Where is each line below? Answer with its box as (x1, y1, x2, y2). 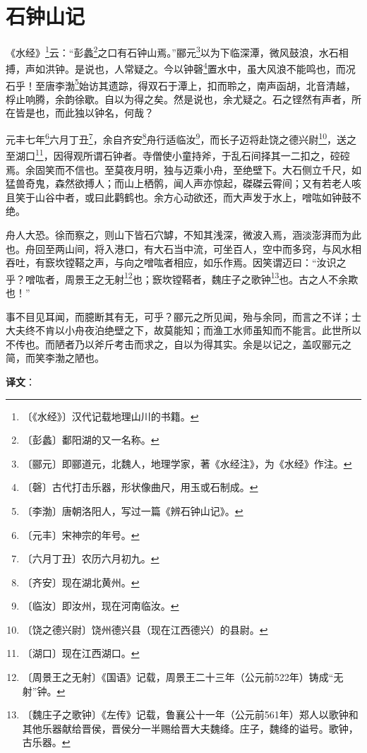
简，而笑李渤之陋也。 (6, 350, 104, 365)
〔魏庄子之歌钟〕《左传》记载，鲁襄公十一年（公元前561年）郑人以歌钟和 (22, 707, 359, 722)
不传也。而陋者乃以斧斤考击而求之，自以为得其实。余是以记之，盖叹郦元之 (6, 336, 351, 351)
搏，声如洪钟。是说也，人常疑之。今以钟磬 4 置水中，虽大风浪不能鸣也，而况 (6, 59, 356, 76)
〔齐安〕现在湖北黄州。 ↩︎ (22, 574, 140, 589)
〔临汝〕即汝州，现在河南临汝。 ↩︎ (22, 598, 179, 613)
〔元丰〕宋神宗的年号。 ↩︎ (22, 527, 140, 542)
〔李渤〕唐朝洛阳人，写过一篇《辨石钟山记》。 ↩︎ (22, 503, 243, 518)
